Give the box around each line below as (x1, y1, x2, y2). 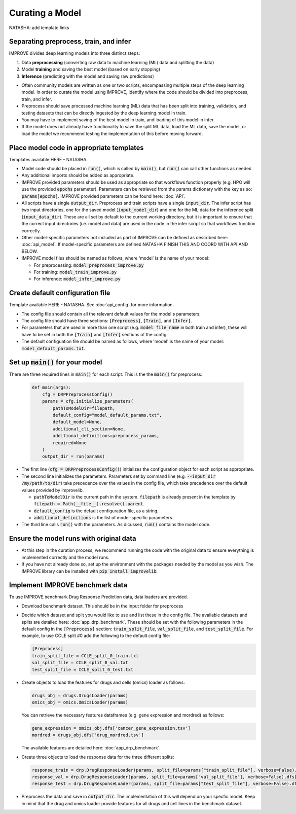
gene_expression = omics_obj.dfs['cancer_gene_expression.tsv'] (32, 725, 191, 731)
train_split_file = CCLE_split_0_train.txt (32, 653, 139, 658)
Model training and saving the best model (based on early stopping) (21, 67, 160, 72)
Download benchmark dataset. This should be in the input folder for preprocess (21, 603, 184, 609)
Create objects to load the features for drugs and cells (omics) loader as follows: (21, 679, 185, 685)
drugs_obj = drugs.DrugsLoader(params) (32, 693, 128, 698)
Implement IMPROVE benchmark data (9, 581, 128, 589)
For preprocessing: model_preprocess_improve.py (34, 262, 144, 268)
